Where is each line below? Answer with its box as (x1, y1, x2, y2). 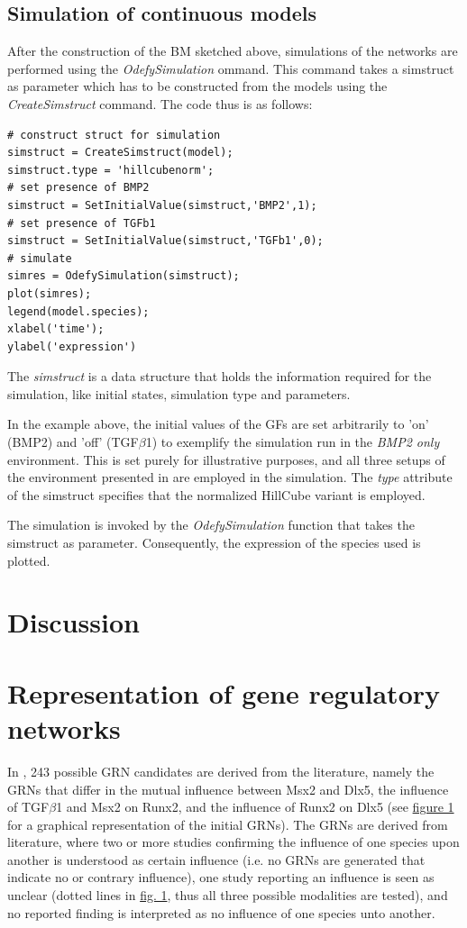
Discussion (7, 604, 140, 641)
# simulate (7, 251, 72, 265)
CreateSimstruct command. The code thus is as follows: (7, 94, 313, 113)
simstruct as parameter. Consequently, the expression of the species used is (7, 533, 421, 552)
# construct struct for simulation (7, 128, 221, 141)
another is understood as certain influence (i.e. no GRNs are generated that (7, 850, 426, 869)
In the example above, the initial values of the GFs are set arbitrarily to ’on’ (7, 414, 429, 433)
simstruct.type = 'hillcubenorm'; (7, 163, 215, 177)
